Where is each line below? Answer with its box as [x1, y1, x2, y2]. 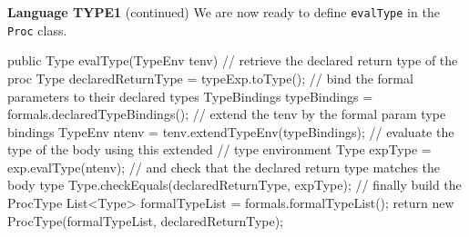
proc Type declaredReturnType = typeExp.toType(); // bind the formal [7, 68, 413, 87]
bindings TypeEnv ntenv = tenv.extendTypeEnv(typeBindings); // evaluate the [7, 122, 454, 141]
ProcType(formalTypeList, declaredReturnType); [7, 211, 284, 230]
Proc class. [7, 20, 67, 39]
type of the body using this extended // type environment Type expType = [7, 140, 432, 159]
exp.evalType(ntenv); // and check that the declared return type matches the [7, 157, 441, 176]
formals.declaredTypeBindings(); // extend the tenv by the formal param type [7, 104, 446, 123]
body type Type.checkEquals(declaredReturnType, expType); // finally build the [7, 175, 462, 194]
